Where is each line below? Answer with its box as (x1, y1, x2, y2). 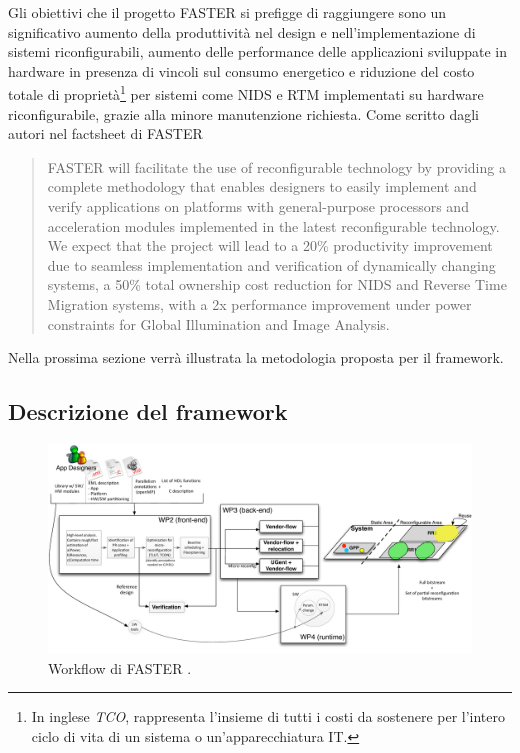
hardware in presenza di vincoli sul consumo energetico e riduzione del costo (8, 60, 475, 81)
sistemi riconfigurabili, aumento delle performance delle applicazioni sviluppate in (8, 41, 507, 62)
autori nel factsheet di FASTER (8, 123, 203, 144)
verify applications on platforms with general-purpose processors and (47, 196, 469, 216)
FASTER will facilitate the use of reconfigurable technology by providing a (47, 156, 506, 177)
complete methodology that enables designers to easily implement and (47, 176, 477, 197)
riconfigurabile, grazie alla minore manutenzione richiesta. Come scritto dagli (8, 103, 479, 124)
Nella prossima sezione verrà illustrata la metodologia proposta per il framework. (8, 347, 504, 368)
